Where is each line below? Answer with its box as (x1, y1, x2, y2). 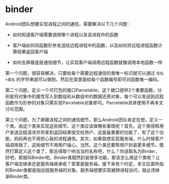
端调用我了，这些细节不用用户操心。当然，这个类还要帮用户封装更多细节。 (5, 142, 159, 148)
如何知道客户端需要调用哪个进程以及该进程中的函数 (12, 31, 119, 37)
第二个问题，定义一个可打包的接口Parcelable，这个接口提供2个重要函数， (5, 87, 157, 93)
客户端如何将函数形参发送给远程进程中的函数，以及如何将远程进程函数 (12, 42, 158, 48)
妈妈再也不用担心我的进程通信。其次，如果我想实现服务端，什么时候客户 (14, 135, 164, 142)
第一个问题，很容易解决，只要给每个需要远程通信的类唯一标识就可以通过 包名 (5, 70, 164, 76)
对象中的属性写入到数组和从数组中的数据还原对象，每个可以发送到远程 (18, 93, 164, 99)
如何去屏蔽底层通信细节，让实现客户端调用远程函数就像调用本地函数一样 (12, 59, 162, 65)
